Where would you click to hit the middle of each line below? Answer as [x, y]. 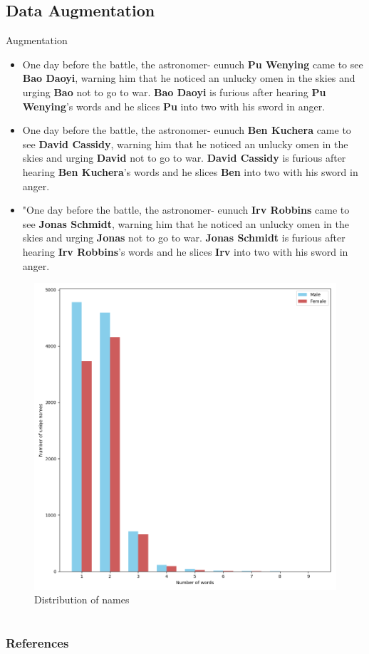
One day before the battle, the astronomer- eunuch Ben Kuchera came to [187, 130]
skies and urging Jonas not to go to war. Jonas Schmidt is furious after [184, 238]
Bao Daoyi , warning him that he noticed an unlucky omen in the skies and [189, 78]
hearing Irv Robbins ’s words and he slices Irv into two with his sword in [185, 251]
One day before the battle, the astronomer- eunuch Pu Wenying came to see [193, 64]
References [37, 643]
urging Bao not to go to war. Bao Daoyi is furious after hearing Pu [174, 92]
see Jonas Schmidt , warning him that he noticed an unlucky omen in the [186, 223]
